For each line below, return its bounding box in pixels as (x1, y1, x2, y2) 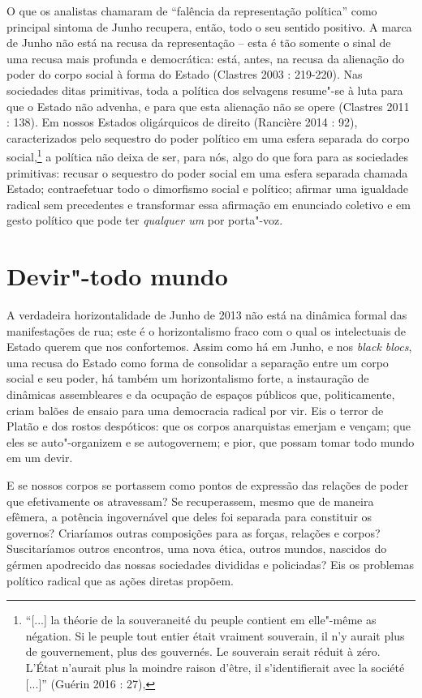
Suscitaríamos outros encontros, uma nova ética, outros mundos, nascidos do (6, 540, 387, 557)
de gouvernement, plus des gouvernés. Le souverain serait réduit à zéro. (25, 643, 381, 660)
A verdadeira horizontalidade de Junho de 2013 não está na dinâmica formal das (6, 306, 407, 323)
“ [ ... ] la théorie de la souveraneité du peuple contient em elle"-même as (25, 611, 377, 628)
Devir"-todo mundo (6, 259, 228, 293)
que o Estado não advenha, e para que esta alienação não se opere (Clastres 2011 (6, 97, 410, 114)
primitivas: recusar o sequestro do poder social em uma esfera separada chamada (6, 164, 408, 181)
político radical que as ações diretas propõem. (6, 572, 234, 589)
